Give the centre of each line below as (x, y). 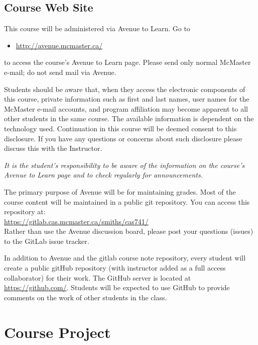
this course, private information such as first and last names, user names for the (127, 99)
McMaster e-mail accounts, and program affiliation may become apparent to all (126, 108)
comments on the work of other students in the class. (86, 297)
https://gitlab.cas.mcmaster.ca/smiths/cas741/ (76, 221)
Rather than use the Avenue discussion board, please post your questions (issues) (129, 231)
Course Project (57, 332)
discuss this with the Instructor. (53, 148)
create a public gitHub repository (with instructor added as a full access (115, 268)
